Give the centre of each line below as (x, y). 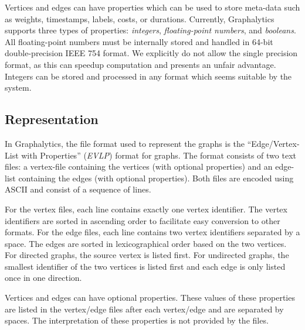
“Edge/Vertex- (273, 143)
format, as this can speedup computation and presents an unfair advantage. (140, 64)
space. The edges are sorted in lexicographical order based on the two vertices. (146, 243)
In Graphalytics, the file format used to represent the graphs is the (125, 143)
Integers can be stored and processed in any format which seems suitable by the (148, 76)
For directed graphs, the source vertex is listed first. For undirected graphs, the (147, 255)
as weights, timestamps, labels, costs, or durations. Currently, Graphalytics (140, 18)
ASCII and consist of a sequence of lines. (78, 189)
